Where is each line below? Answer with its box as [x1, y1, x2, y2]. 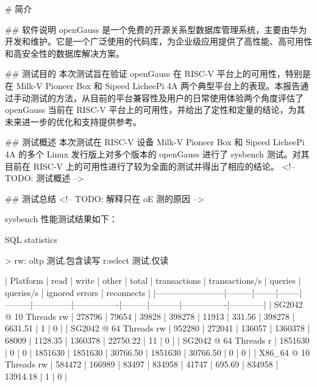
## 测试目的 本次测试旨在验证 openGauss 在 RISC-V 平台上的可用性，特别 [5, 67, 302, 80]
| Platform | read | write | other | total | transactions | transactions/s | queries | [5, 274, 301, 287]
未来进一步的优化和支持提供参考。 [5, 115, 141, 128]
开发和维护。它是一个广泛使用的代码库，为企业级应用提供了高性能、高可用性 [5, 35, 312, 48]
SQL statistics [5, 233, 57, 245]
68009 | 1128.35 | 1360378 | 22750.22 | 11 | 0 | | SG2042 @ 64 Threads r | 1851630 [5, 334, 310, 347]
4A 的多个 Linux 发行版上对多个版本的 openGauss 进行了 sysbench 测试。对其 [5, 147, 310, 160]
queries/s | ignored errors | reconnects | [5, 286, 151, 298]
